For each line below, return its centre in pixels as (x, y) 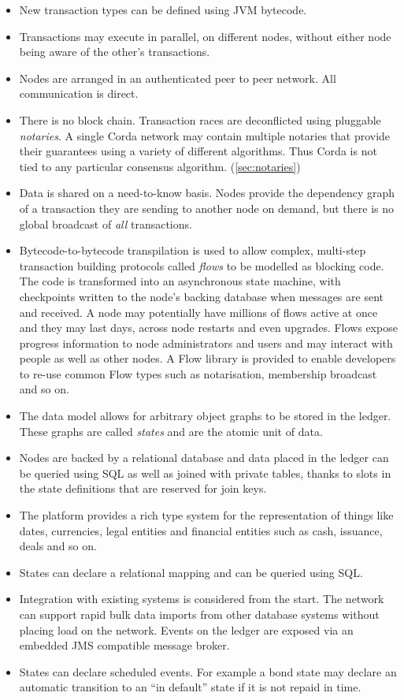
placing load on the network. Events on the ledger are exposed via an (186, 629)
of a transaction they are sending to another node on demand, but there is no (207, 208)
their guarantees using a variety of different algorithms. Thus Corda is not (198, 151)
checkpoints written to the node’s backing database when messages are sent (201, 296)
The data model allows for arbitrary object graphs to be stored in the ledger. (205, 416)
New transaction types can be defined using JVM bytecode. (163, 9)
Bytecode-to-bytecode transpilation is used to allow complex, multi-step (193, 250)
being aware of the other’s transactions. (115, 52)
